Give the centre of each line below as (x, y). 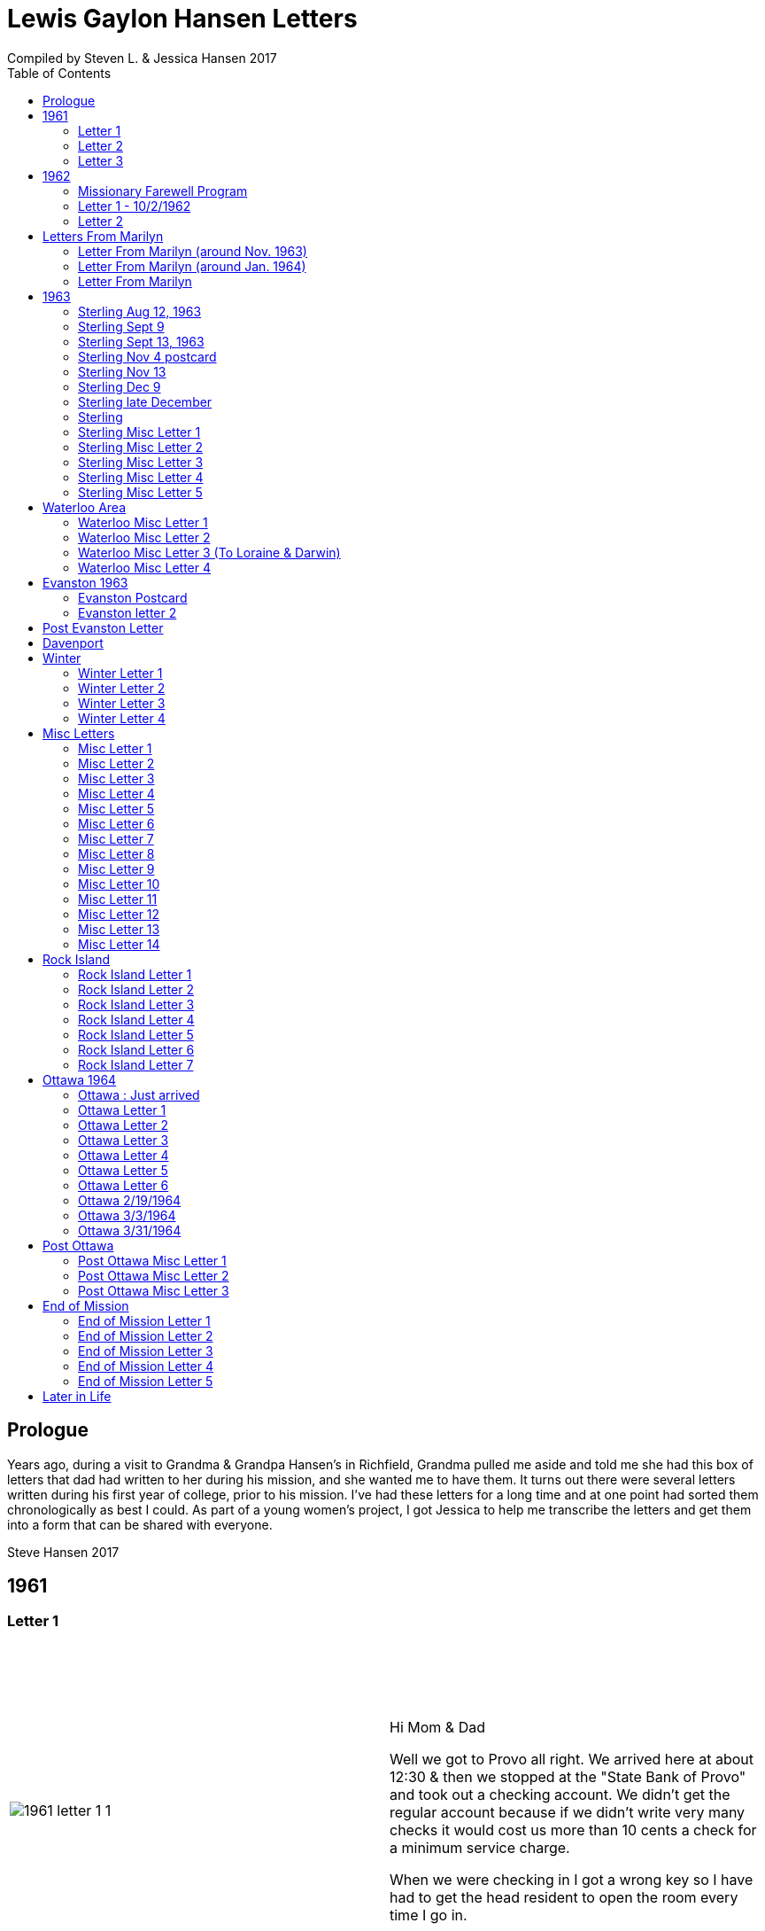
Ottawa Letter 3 (124, 1140)
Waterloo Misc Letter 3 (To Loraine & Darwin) (209, 552)
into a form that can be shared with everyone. (140, 1524)
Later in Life (77, 1396)
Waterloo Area (85, 507)
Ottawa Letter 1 (122, 1110)
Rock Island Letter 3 (136, 1004)
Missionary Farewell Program (163, 191)
